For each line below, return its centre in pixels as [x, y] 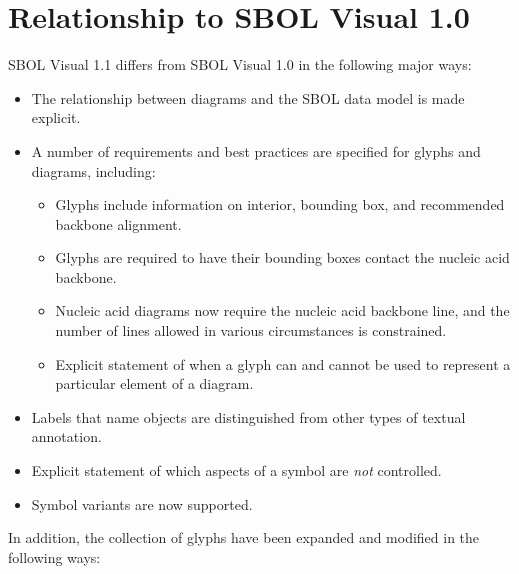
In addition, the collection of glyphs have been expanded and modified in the [244, 537]
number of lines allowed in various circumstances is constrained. [251, 330]
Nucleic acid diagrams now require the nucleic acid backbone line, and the [282, 310]
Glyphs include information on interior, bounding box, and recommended [280, 204]
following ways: [54, 556]
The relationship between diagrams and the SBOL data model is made [248, 97]
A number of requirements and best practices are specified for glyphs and [256, 150]
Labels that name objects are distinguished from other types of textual [248, 416]
